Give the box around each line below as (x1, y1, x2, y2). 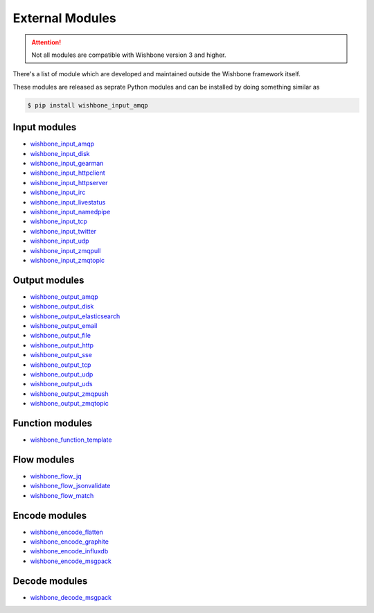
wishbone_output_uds (30, 380, 93, 388)
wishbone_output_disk (30, 302, 94, 311)
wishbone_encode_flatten (30, 528, 104, 536)
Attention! (31, 38, 62, 46)
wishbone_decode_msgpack (30, 593, 112, 601)
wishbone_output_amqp (30, 292, 98, 301)
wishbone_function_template (30, 435, 112, 444)
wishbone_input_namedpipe (30, 207, 111, 216)
